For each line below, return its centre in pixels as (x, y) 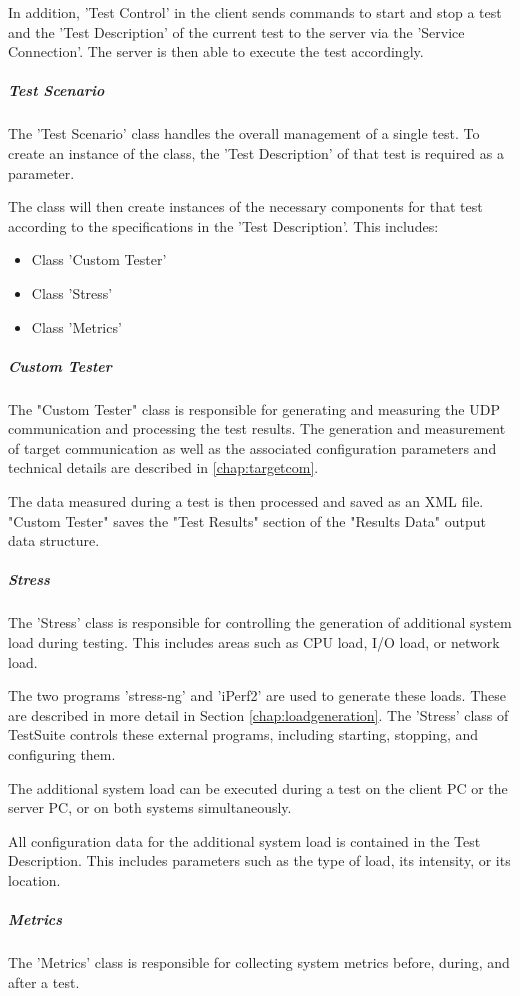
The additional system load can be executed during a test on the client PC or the (258, 787)
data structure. (54, 540)
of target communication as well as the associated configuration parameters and (252, 447)
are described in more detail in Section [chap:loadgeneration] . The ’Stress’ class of (258, 714)
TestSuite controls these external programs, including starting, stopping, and (243, 734)
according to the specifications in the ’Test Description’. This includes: (223, 225)
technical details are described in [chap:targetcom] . (163, 467)
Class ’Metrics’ (76, 326)
